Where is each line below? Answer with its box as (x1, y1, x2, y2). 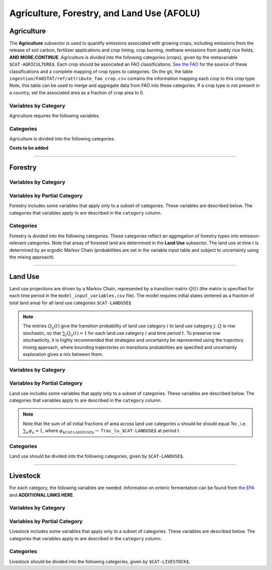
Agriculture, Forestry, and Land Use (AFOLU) (9, 8, 200, 19)
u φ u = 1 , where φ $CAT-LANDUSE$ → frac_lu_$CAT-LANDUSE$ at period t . (26, 428, 181, 435)
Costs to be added (9, 145, 49, 151)
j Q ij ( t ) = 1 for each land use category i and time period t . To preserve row (65, 330, 221, 337)
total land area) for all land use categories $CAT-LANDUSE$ (9, 299, 132, 305)
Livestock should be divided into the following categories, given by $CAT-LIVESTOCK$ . (9, 558, 190, 564)
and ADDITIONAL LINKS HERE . (9, 492, 75, 498)
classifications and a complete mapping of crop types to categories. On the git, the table (9, 68, 193, 74)
